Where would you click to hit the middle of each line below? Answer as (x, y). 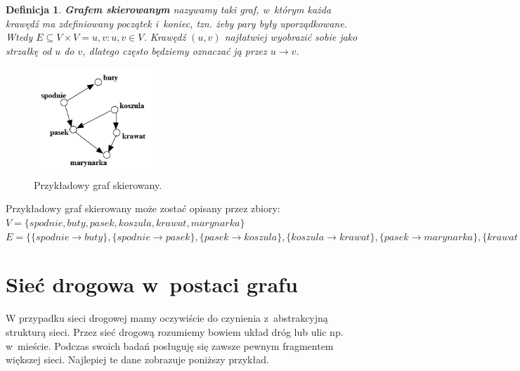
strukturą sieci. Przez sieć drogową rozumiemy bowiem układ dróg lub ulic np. (175, 331)
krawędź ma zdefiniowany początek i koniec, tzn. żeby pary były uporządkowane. (176, 23)
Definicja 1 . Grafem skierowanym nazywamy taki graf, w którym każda (169, 9)
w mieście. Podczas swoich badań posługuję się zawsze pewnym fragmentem (170, 345)
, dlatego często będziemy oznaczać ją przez (175, 50)
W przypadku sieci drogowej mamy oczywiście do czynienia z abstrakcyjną (167, 318)
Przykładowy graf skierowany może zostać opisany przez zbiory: (143, 208)
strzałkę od (29, 50)
